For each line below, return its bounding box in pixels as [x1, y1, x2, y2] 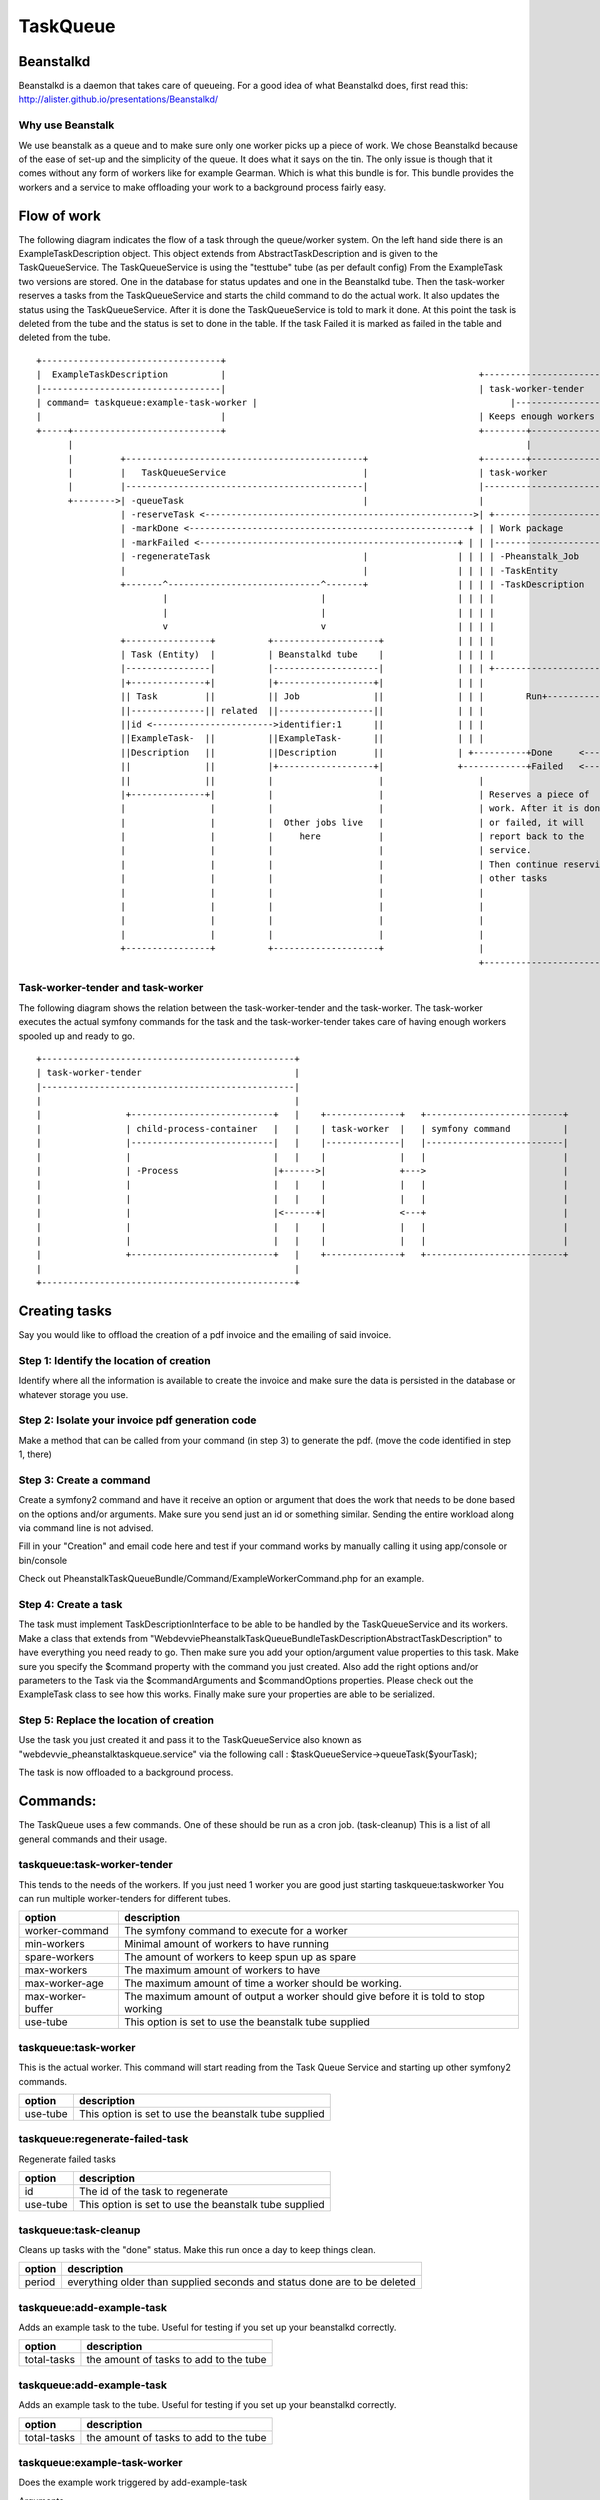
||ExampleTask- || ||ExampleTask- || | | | [120, 733, 485, 744]
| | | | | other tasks [120, 873, 548, 884]
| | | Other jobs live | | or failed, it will [120, 816, 585, 828]
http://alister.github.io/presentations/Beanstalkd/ [18, 93, 219, 105]
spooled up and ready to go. [18, 1030, 135, 1042]
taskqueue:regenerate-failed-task [18, 2132, 189, 2146]
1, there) [18, 1448, 52, 1460]
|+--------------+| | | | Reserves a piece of [120, 788, 590, 800]
